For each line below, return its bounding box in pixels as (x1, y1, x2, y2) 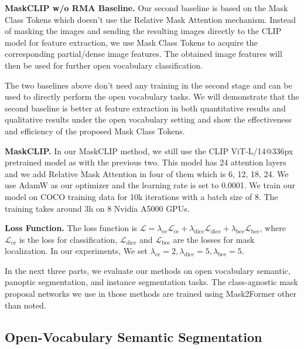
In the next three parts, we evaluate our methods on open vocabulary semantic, (5, 264, 291, 276)
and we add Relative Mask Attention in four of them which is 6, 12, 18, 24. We (5, 167, 289, 179)
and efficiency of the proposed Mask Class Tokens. (5, 124, 185, 137)
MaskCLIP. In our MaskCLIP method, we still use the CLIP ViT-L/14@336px (5, 144, 293, 157)
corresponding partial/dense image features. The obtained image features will (5, 48, 282, 60)
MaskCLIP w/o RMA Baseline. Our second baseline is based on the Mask (5, 2, 288, 13)
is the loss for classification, (19, 233, 118, 245)
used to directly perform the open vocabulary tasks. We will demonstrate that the (5, 90, 299, 103)
